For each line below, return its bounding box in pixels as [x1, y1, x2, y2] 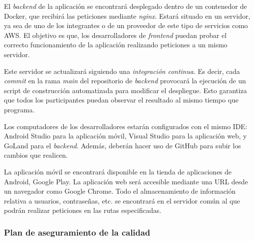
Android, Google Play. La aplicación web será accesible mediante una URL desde [4, 176, 248, 186]
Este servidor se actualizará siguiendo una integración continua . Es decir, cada [4, 66, 240, 76]
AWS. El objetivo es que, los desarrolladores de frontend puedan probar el [4, 30, 227, 40]
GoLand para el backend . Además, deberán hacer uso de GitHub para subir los [4, 140, 241, 150]
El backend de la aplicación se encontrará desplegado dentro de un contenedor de [4, 1, 247, 11]
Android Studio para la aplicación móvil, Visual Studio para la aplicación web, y [4, 131, 247, 141]
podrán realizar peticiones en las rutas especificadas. [4, 205, 162, 215]
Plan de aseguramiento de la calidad [4, 226, 150, 238]
